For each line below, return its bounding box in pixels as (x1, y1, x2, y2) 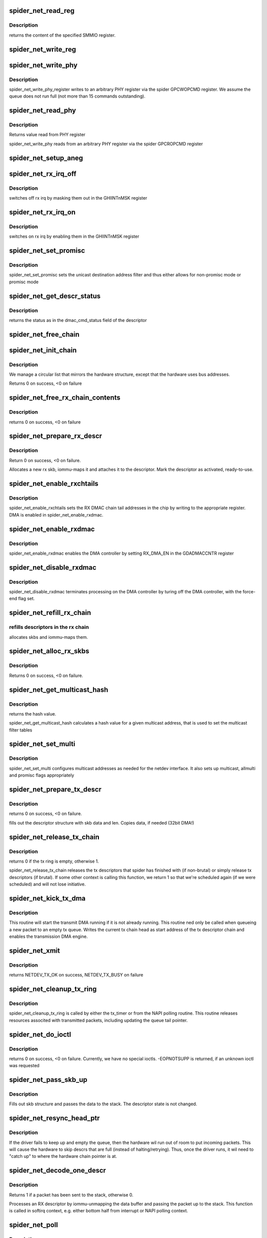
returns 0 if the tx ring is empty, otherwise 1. (9, 858, 99, 864)
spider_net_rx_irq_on (9, 208, 76, 216)
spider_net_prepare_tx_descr (9, 785, 101, 794)
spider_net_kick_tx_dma (9, 894, 86, 902)
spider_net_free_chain (9, 330, 80, 339)
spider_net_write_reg (9, 45, 76, 53)
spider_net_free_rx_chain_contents (9, 394, 121, 402)
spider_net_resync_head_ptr (9, 1114, 100, 1123)
